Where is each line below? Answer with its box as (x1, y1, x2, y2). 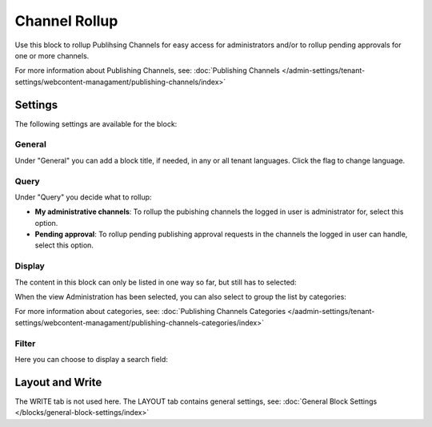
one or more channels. (14, 50, 90, 60)
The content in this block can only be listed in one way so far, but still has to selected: (14, 277, 297, 287)
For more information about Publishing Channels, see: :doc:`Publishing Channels (14, 66, 280, 75)
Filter (14, 337, 36, 348)
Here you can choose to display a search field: (14, 354, 168, 364)
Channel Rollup (14, 12, 118, 30)
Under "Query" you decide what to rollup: (14, 192, 152, 202)
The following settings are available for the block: (14, 119, 178, 128)
